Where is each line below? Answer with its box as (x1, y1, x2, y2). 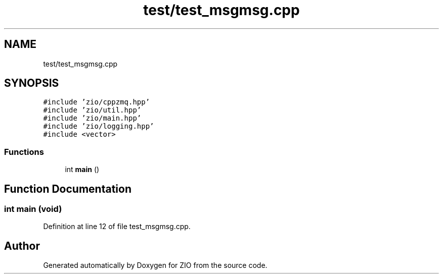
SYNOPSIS (4, 77, 59, 90)
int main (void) (4, 204, 62, 214)
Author (4, 239, 40, 252)
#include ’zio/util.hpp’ (43, 106, 142, 115)
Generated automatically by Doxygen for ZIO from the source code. (43, 261, 268, 270)
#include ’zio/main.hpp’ (43, 114, 142, 123)
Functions (4, 146, 44, 157)
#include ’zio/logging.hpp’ (43, 122, 154, 131)
